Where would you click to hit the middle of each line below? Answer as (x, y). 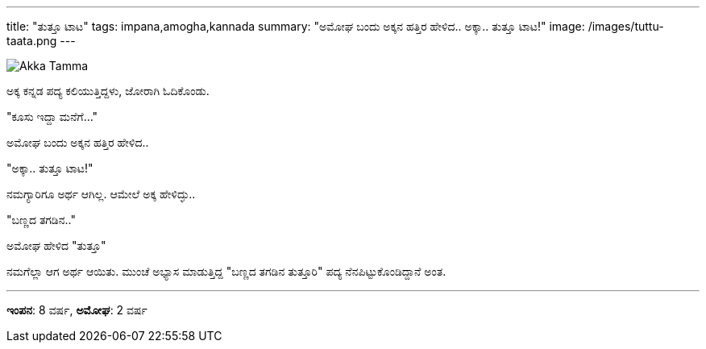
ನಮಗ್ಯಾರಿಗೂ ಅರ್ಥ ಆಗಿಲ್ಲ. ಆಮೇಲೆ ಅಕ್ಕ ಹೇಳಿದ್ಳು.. (101, 194)
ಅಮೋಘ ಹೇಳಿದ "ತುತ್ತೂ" (56, 245)
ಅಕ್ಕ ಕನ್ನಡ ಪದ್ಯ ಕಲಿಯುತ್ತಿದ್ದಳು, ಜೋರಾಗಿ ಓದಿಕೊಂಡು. (108, 91)
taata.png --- (41, 41)
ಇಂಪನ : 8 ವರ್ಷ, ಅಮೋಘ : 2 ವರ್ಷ (77, 310)
